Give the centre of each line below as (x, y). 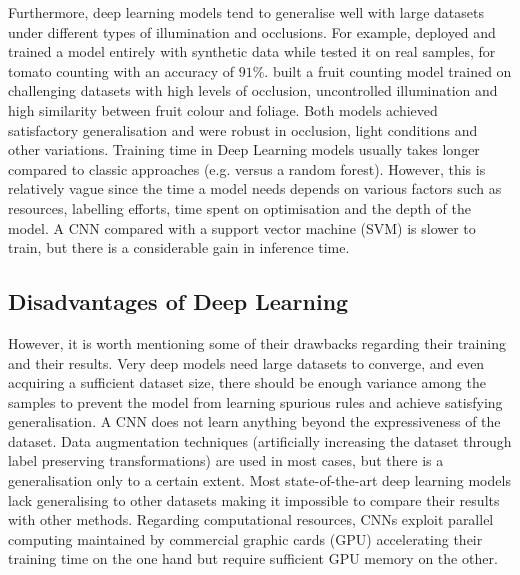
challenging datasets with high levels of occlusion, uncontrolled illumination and (253, 90)
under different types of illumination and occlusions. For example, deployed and (252, 31)
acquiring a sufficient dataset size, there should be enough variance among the (247, 382)
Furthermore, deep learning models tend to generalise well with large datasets (246, 12)
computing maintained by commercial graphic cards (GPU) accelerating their (245, 538)
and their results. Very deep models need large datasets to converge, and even (246, 362)
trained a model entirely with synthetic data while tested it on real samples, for (252, 51)
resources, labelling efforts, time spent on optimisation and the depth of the (239, 207)
